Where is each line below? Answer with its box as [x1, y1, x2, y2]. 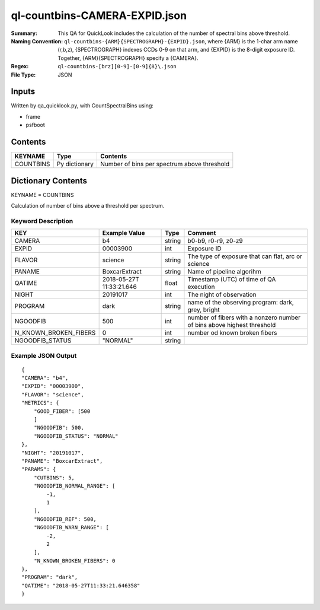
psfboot [25, 122, 46, 129]
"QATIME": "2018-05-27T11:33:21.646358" [21, 582, 140, 589]
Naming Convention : [11, 37, 63, 45]
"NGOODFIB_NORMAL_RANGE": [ [33, 482, 116, 490]
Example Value [102, 229, 145, 237]
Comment [187, 229, 216, 237]
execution [187, 282, 216, 291]
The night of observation [187, 291, 257, 299]
